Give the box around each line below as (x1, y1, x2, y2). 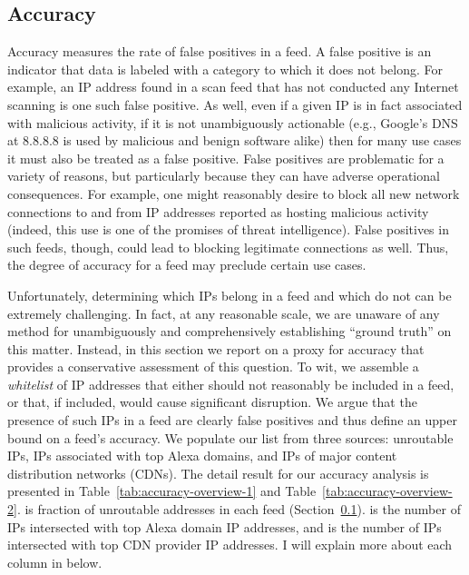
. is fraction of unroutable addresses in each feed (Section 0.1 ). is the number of (16, 500, 461, 519)
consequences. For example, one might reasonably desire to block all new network (7, 183, 460, 203)
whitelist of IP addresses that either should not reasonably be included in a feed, (7, 374, 454, 393)
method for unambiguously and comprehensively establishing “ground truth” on (7, 322, 452, 341)
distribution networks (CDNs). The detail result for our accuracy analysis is (7, 463, 429, 482)
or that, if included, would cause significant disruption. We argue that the (7, 392, 417, 411)
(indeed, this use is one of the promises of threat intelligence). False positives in (7, 220, 449, 239)
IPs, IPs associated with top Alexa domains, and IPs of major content (7, 446, 397, 465)
